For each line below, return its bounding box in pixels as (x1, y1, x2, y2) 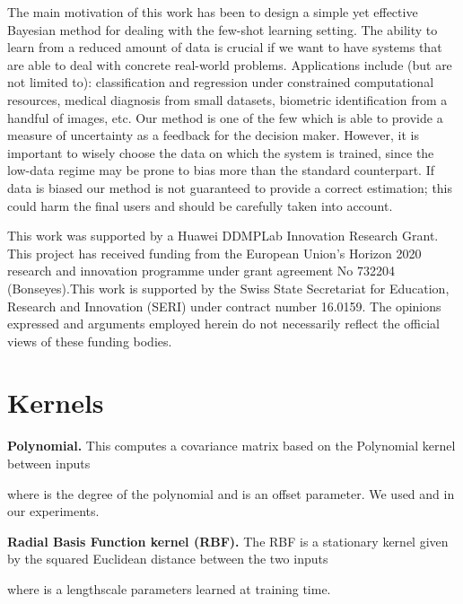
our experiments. (7, 502, 100, 521)
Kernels (7, 384, 104, 421)
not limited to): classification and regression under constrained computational (7, 73, 434, 92)
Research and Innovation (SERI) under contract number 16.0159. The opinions (7, 296, 441, 315)
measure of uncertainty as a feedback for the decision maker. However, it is (7, 126, 419, 144)
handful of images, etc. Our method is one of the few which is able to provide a (7, 108, 443, 127)
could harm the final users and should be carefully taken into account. (7, 196, 393, 214)
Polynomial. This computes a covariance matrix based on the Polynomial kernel (7, 436, 456, 455)
